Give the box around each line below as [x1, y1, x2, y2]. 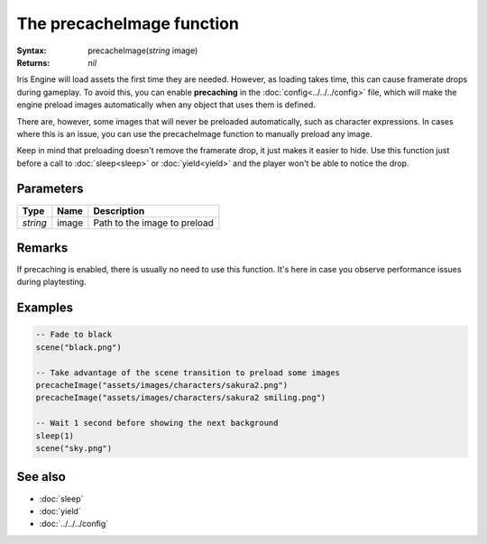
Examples [16, 300, 74, 316]
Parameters [16, 181, 84, 197]
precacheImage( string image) [87, 45, 198, 56]
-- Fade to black [35, 329, 113, 340]
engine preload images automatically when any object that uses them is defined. [16, 99, 316, 110]
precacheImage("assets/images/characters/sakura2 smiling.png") [35, 392, 326, 403]
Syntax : [16, 45, 47, 56]
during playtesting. [16, 276, 87, 288]
